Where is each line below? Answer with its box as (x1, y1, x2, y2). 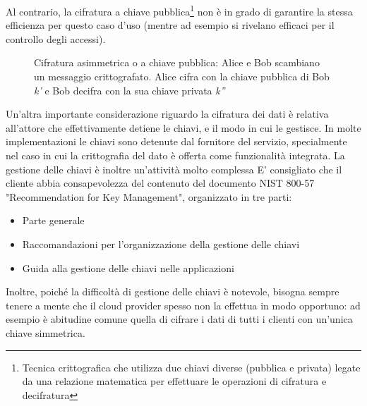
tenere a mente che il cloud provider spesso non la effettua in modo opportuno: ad (6, 297, 361, 312)
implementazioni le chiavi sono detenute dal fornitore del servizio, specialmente (6, 134, 347, 149)
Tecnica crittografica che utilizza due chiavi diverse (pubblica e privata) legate (22, 359, 361, 374)
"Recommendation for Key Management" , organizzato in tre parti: (6, 189, 292, 204)
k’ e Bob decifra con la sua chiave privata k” (34, 82, 225, 97)
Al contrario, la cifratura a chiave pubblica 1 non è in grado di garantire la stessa (6, 2, 353, 18)
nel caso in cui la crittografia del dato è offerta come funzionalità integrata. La (6, 148, 345, 162)
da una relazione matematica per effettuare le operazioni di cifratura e (22, 374, 327, 388)
